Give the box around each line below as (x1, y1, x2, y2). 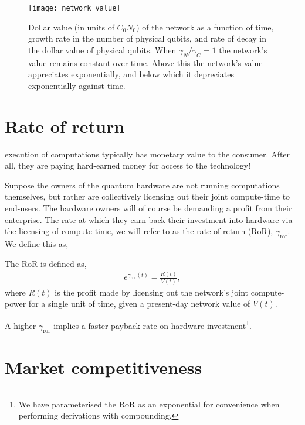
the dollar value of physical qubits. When (28, 43, 177, 56)
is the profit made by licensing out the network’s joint (55, 286, 249, 298)
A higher (5, 319, 36, 331)
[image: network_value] (28, 4, 121, 12)
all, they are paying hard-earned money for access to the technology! (5, 159, 251, 172)
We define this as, (5, 237, 69, 249)
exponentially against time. (28, 79, 126, 91)
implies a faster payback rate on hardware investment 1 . (53, 317, 252, 331)
